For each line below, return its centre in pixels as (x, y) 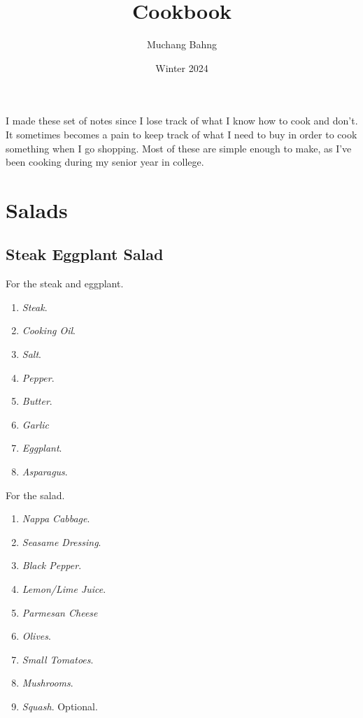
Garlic (36, 424)
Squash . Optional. (60, 706)
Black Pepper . (52, 565)
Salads (37, 209)
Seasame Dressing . (62, 541)
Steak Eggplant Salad (85, 254)
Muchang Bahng (182, 44)
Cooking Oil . (49, 330)
